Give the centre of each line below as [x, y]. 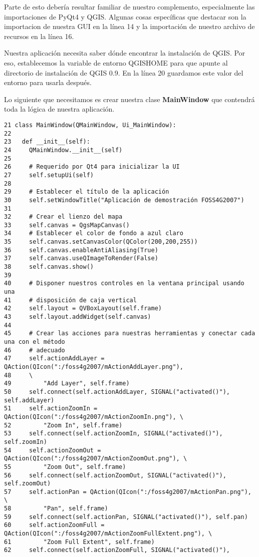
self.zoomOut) [28, 484]
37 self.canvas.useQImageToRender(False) [81, 258]
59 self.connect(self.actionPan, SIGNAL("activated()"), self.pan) [126, 517]
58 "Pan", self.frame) [56, 509]
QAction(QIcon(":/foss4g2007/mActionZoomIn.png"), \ [94, 417]
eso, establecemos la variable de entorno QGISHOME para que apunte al [116, 62]
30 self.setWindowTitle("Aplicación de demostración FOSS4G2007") [124, 200]
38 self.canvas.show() [49, 267]
